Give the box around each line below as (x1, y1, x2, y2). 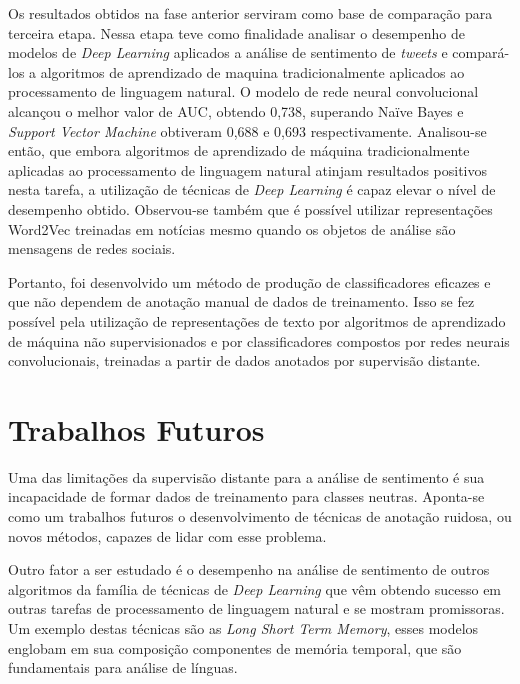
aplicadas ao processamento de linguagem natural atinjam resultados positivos (8, 159, 487, 180)
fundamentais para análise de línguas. (8, 657, 238, 678)
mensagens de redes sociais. (8, 238, 176, 259)
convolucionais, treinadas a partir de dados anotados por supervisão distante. (8, 350, 481, 371)
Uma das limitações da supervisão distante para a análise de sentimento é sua (8, 466, 485, 487)
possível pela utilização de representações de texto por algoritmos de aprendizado (8, 310, 506, 331)
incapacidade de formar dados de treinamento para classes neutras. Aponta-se (8, 486, 485, 507)
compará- (452, 42, 510, 63)
